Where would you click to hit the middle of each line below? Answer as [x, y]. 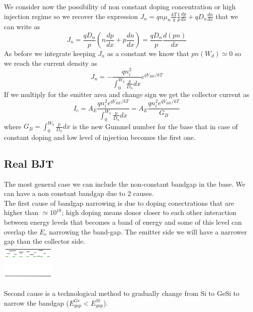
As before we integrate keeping [50, 53]
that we [227, 16]
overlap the [21, 231]
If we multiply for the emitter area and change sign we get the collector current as [127, 94]
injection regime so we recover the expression [71, 16]
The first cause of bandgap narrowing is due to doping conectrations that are [119, 203]
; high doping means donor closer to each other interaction [149, 212]
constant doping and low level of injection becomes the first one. [100, 137]
